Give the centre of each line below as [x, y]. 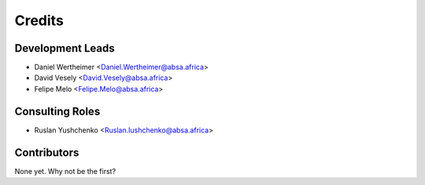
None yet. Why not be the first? [65, 171]
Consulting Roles [57, 111]
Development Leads [65, 48]
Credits [39, 20]
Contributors [47, 152]
